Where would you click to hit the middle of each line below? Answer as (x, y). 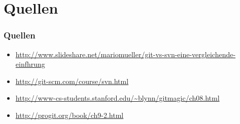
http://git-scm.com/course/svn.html (72, 81)
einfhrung (30, 64)
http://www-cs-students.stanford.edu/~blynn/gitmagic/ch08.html (117, 98)
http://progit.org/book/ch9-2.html (70, 115)
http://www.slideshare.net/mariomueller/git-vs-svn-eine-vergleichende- (126, 54)
